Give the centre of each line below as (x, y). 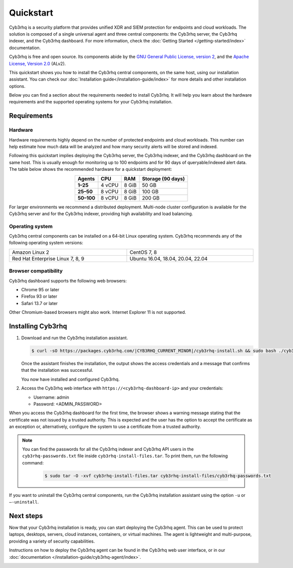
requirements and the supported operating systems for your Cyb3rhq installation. (91, 102)
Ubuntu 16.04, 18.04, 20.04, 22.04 (168, 259)
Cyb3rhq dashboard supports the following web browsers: (68, 281)
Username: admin (51, 397)
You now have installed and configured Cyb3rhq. (70, 379)
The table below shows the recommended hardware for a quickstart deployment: (91, 169)
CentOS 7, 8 (143, 252)
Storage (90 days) (163, 179)
